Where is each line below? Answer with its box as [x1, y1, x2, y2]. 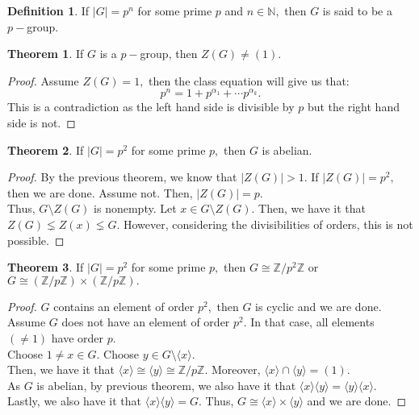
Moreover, [211, 361, 261, 378]
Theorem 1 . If [7, 45, 84, 62]
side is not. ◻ [7, 114, 76, 131]
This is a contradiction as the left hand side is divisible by [7, 98, 295, 115]
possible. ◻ [7, 231, 65, 248]
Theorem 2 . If [7, 141, 84, 158]
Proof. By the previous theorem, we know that [7, 168, 237, 185]
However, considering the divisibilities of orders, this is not [123, 216, 413, 233]
